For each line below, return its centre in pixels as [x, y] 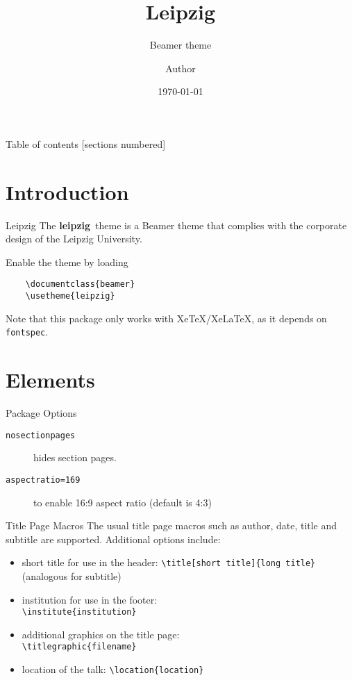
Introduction [67, 191]
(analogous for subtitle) [72, 576]
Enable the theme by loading [67, 262]
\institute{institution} [79, 612]
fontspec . [27, 332]
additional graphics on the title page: [101, 634]
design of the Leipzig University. [74, 239]
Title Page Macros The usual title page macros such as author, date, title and [171, 525]
